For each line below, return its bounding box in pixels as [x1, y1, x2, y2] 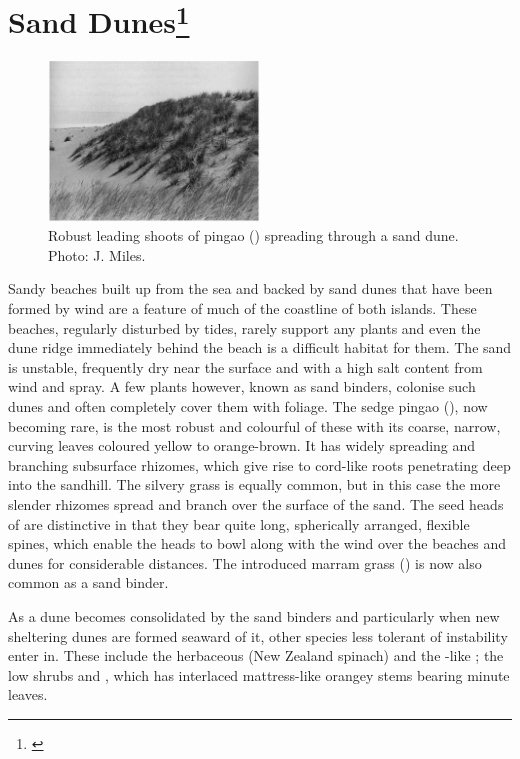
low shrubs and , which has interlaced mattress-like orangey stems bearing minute [8, 664, 510, 685]
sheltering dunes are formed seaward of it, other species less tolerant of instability [8, 625, 508, 646]
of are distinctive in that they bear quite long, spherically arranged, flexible [8, 513, 470, 534]
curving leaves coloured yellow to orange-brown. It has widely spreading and [8, 435, 476, 456]
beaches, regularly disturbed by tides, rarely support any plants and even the [8, 317, 481, 338]
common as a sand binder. [8, 572, 169, 593]
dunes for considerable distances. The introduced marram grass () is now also [8, 552, 482, 573]
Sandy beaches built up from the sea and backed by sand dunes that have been [8, 278, 493, 299]
